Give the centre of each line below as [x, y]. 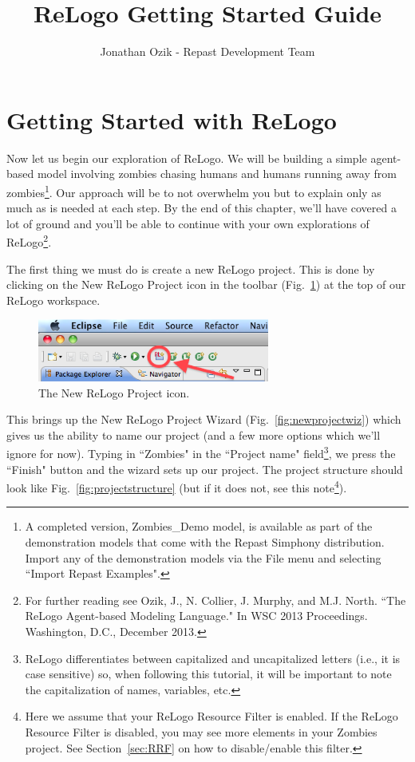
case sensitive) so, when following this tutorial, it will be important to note [208, 674]
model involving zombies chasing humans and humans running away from [217, 174]
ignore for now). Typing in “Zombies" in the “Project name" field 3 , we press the [201, 452]
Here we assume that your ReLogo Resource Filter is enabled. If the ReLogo [211, 716]
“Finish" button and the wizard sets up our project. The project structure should [205, 469]
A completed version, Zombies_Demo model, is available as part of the [199, 526]
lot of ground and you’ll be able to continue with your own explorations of [188, 223]
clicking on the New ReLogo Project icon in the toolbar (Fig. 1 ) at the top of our [206, 284]
